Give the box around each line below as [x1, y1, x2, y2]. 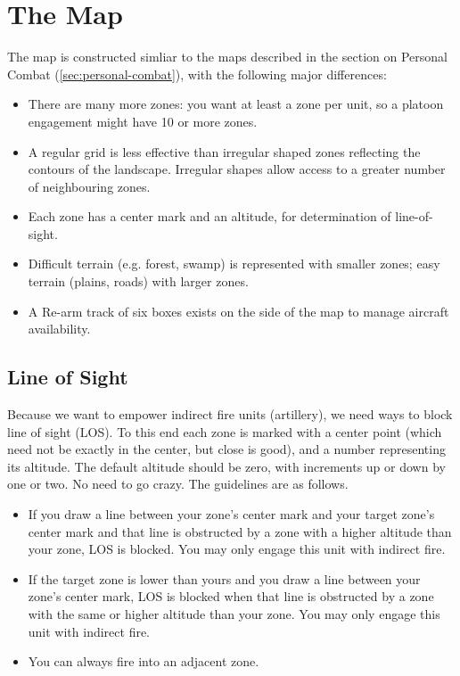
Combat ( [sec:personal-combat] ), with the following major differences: [7, 64, 387, 83]
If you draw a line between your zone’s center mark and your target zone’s [28, 505, 435, 523]
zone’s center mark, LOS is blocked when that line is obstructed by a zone [28, 587, 434, 606]
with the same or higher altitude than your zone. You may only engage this [28, 604, 440, 622]
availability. [28, 319, 91, 338]
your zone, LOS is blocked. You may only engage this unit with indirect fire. [28, 540, 446, 558]
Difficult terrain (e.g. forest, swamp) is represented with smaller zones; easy [28, 254, 440, 273]
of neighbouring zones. [28, 177, 151, 195]
